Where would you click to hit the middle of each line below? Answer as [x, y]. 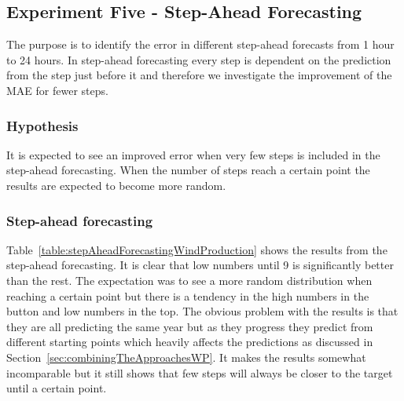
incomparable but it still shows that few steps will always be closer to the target [200, 372]
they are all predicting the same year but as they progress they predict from [190, 326]
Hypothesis [42, 125]
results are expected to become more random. [116, 185]
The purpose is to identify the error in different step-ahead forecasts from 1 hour [200, 44]
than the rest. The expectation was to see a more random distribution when [189, 280]
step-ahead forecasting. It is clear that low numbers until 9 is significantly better [200, 265]
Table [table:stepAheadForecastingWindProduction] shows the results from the [197, 249]
